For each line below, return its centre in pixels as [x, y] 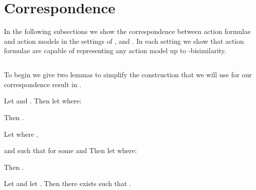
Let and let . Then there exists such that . [68, 183]
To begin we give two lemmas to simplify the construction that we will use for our [128, 75]
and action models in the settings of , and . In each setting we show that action [124, 41]
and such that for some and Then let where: [71, 150]
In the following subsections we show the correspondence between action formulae [128, 31]
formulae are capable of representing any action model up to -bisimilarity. [115, 50]
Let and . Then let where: [43, 101]
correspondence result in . [43, 84]
